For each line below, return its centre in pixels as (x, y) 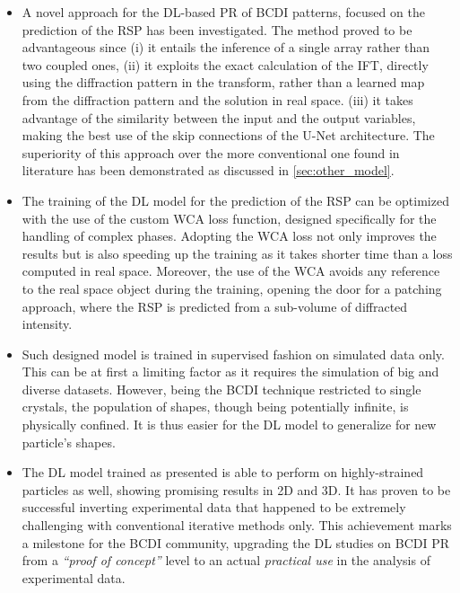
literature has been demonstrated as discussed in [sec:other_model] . (208, 170)
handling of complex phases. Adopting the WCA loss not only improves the (229, 236)
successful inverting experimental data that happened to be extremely (214, 507)
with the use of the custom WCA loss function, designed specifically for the (229, 218)
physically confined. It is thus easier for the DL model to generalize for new (229, 425)
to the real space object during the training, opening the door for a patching (232, 288)
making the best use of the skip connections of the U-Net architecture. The (228, 135)
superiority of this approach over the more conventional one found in (211, 152)
